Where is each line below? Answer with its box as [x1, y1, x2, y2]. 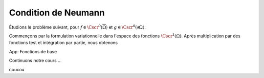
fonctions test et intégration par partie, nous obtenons [9, 40, 118, 46]
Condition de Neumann [9, 7, 105, 18]
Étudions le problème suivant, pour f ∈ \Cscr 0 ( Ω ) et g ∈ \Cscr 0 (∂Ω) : [9, 23, 146, 30]
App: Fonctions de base [9, 48, 57, 54]
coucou [9, 66, 24, 72]
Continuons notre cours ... [9, 58, 62, 63]
